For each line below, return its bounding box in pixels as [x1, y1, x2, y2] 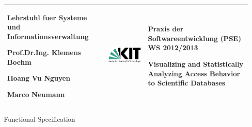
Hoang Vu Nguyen [7, 73, 70, 83]
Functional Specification [4, 114, 75, 124]
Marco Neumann [7, 89, 65, 99]
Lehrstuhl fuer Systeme [7, 12, 87, 22]
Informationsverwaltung [7, 31, 89, 41]
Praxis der [148, 24, 184, 34]
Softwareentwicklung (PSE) [148, 33, 241, 43]
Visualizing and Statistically [148, 59, 244, 69]
